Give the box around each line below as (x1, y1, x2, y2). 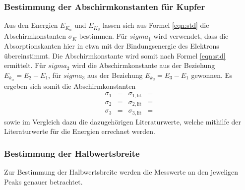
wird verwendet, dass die (153, 31, 229, 41)
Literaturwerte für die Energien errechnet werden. (4, 126, 155, 136)
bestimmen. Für (79, 31, 127, 41)
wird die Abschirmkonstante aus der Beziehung (72, 60, 215, 70)
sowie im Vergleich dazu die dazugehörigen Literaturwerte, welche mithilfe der (4, 116, 242, 127)
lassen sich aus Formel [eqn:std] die (102, 20, 209, 30)
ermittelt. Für (4, 60, 46, 70)
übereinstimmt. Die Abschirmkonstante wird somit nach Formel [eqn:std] (4, 50, 226, 61)
